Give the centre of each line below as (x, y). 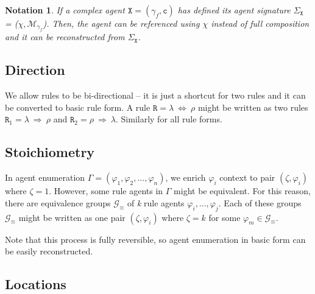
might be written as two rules (253, 107)
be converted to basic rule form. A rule (78, 107)
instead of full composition (260, 23)
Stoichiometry (50, 152)
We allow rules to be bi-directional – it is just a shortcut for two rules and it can (155, 95)
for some (225, 217)
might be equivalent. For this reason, (242, 191)
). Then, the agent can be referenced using (121, 23)
